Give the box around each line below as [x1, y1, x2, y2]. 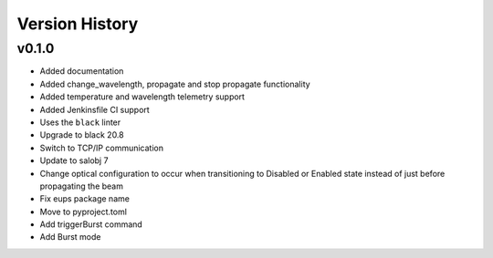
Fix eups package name [39, 193, 130, 204]
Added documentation [39, 66, 124, 77]
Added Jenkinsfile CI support [39, 104, 150, 115]
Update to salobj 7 [39, 155, 109, 166]
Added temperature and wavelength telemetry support [39, 91, 246, 102]
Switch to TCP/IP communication [39, 142, 164, 153]
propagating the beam [39, 181, 123, 191]
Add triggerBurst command [39, 219, 143, 230]
